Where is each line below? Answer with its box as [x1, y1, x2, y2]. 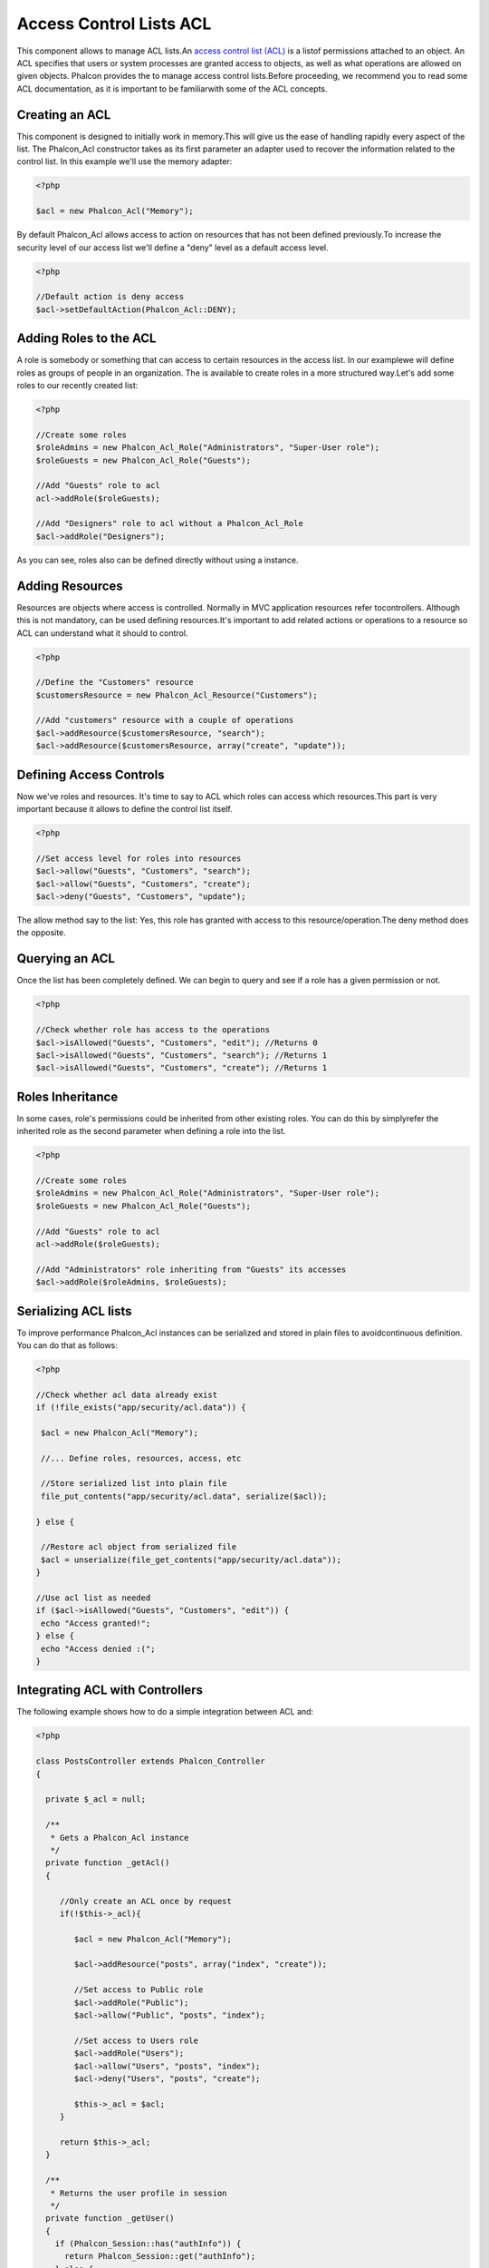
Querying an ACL [16, 951, 115, 966]
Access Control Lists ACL [16, 14, 212, 34]
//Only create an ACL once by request [59, 1896, 233, 1906]
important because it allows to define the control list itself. [16, 804, 233, 815]
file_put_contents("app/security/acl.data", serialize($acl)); [41, 1491, 328, 1501]
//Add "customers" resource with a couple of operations [35, 715, 294, 726]
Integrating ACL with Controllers [16, 1683, 204, 1698]
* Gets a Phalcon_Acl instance [50, 1833, 189, 1843]
